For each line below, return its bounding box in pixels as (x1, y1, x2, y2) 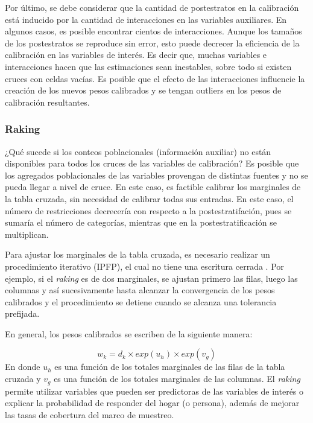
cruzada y (5, 372, 41, 385)
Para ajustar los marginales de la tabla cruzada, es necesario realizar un (5, 248, 270, 261)
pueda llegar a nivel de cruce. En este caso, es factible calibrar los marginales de (5, 180, 301, 193)
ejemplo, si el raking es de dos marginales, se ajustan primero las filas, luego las (5, 272, 298, 284)
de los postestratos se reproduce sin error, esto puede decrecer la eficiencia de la (5, 36, 300, 49)
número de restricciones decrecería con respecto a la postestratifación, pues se (5, 204, 292, 217)
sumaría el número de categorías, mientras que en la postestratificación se (5, 216, 277, 229)
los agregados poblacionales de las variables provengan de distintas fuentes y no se (5, 168, 308, 181)
